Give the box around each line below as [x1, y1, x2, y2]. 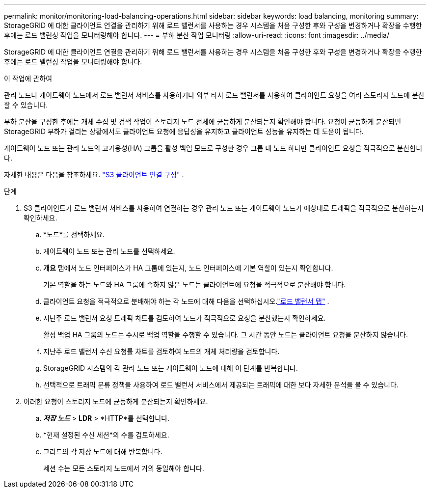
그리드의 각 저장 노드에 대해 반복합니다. [43, 447, 162, 456]
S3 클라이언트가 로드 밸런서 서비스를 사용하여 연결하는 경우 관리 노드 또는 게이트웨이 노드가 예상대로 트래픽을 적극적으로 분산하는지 [24, 204, 424, 212]
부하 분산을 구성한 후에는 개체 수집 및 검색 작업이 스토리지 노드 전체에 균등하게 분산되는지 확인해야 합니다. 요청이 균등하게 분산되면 [4, 117, 402, 126]
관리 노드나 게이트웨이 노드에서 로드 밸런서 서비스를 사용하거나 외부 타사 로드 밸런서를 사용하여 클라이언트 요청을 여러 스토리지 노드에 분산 [4, 91, 425, 99]
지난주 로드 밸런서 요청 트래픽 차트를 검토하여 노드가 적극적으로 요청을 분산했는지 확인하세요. [43, 314, 326, 322]
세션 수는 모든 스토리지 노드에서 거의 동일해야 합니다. [43, 464, 204, 472]
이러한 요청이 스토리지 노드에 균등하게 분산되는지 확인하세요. [24, 397, 208, 406]
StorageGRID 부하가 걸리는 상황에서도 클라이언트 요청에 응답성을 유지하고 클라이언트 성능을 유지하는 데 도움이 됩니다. [4, 127, 364, 136]
